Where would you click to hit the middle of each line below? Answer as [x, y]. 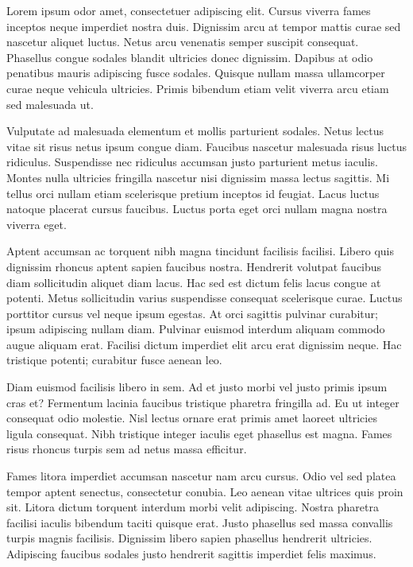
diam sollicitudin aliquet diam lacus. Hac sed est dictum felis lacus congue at [194, 282]
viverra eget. [37, 224]
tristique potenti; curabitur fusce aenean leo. [114, 360]
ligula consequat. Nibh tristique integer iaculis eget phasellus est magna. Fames [199, 433]
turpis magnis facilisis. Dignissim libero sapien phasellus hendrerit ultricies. [189, 538]
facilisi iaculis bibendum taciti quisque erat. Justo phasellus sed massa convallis [200, 522]
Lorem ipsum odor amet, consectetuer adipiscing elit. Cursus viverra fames [189, 10]
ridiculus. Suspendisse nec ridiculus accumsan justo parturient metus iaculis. [192, 162]
